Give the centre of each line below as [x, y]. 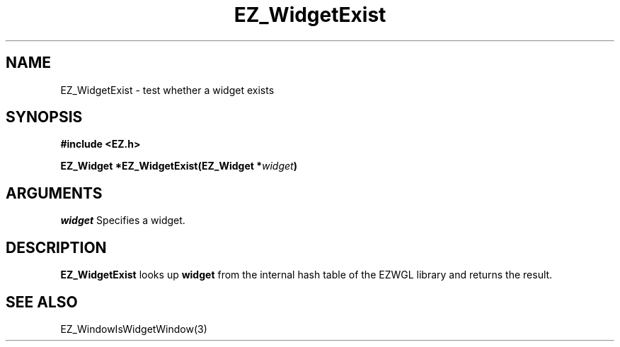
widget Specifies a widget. [123, 220]
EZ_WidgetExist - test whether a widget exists [167, 90]
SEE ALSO [42, 302]
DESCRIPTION [56, 247]
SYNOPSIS [44, 117]
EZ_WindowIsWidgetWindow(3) [134, 329]
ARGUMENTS [54, 193]
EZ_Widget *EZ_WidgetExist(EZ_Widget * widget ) [179, 166]
